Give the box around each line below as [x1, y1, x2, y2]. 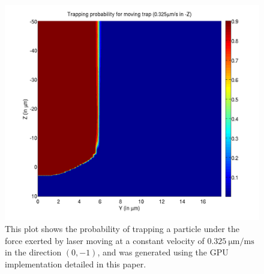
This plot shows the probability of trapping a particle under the [5, 222, 239, 234]
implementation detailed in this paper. [5, 257, 146, 270]
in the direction [5, 246, 62, 258]
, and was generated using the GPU [97, 246, 229, 258]
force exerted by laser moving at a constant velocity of [5, 234, 205, 246]
